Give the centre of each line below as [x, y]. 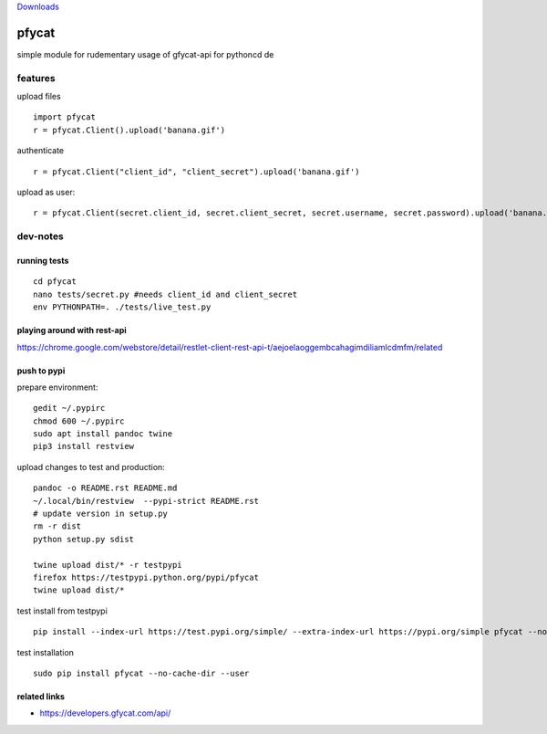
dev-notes [40, 236]
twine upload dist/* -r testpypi [108, 565]
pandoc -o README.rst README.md [105, 488]
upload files [39, 97]
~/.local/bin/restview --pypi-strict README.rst [146, 501]
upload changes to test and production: [91, 467]
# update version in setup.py [101, 514]
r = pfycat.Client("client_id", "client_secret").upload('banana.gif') [196, 172]
